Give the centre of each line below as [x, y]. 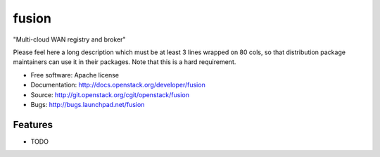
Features [33, 124]
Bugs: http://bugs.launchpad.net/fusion [88, 104]
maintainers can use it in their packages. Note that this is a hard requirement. [125, 62]
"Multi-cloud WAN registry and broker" [69, 39]
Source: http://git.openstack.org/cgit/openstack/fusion [110, 94]
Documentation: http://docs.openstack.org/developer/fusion [118, 85]
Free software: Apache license [75, 75]
